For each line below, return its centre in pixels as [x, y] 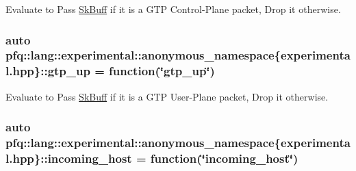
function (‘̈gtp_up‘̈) [162, 71]
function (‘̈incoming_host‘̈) [224, 158]
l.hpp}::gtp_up [48, 71]
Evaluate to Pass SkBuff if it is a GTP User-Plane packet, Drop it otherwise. [167, 96]
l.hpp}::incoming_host [69, 158]
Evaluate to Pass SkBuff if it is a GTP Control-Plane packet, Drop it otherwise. [173, 9]
